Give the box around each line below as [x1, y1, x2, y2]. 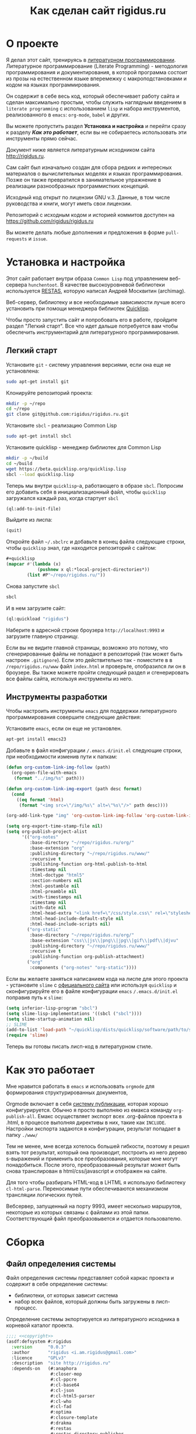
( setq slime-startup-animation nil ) [6, 1016, 95, 1022]
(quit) [6, 528, 22, 533]
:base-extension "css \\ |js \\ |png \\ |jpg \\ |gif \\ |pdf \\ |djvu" [29, 937, 179, 943]
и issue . [28, 235, 48, 242]
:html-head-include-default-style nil [29, 916, 124, 922]
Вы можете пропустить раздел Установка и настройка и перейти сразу [6, 122, 187, 129]
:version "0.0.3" [11, 1344, 66, 1350]
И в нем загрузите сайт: [6, 604, 66, 612]
